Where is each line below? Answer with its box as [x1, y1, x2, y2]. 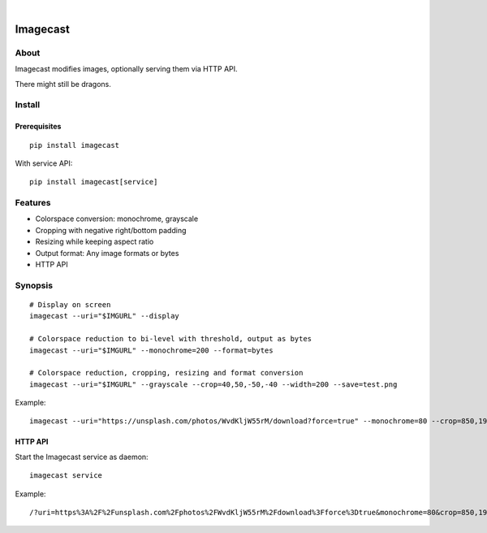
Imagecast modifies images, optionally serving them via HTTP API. [15, 64, 239, 74]
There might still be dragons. [15, 79, 111, 89]
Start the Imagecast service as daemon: [15, 452, 149, 461]
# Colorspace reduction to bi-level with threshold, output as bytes [29, 334, 312, 344]
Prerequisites [15, 122, 62, 132]
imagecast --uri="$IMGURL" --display [29, 311, 180, 321]
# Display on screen [29, 300, 111, 309]
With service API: [15, 158, 73, 168]
